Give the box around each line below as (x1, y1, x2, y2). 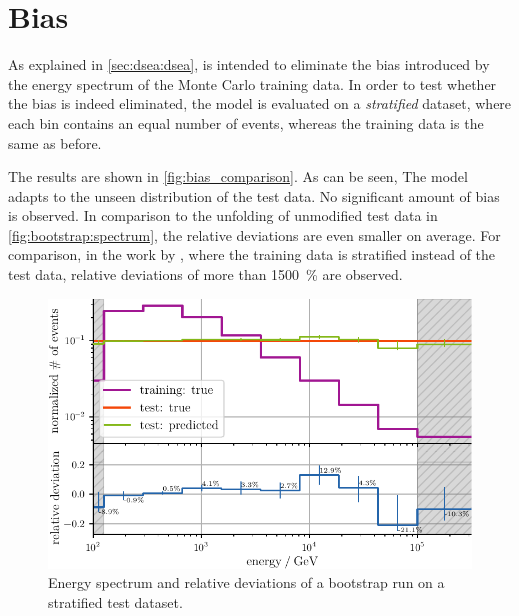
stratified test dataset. (48, 592, 183, 612)
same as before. (8, 132, 102, 153)
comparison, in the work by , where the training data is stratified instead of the (8, 244, 496, 265)
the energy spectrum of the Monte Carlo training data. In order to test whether (8, 73, 497, 94)
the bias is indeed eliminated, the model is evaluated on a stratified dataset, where (8, 93, 512, 114)
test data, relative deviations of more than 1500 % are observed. (8, 264, 403, 285)
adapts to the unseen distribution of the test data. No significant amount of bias (8, 185, 500, 206)
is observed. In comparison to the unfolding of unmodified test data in (8, 205, 438, 226)
